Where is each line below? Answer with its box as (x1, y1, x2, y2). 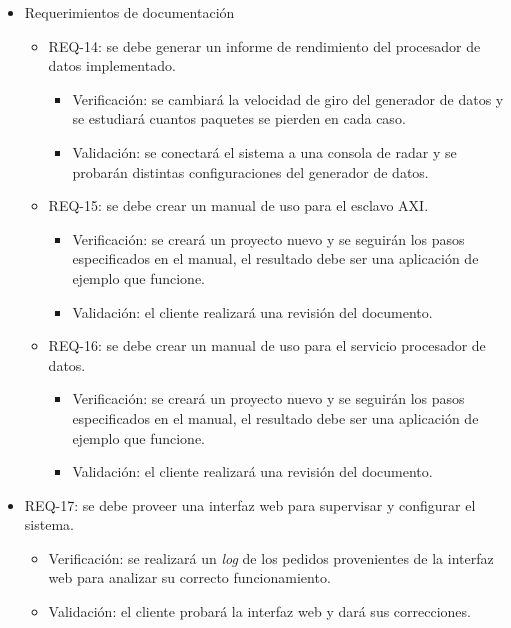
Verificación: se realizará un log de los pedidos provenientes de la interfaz (48, 547, 494, 568)
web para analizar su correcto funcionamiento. (48, 567, 331, 588)
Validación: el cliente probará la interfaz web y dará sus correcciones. (48, 601, 471, 622)
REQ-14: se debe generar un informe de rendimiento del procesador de (48, 35, 481, 56)
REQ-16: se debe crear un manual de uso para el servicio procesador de (48, 335, 486, 356)
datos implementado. (48, 55, 176, 76)
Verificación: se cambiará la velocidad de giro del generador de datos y (72, 88, 504, 109)
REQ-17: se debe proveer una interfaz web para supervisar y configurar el (24, 494, 476, 515)
